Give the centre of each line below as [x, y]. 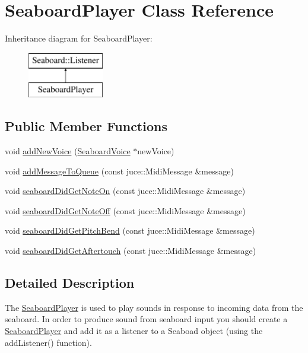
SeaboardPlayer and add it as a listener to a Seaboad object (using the [134, 331]
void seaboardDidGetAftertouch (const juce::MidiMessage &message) [131, 251]
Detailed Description [70, 283]
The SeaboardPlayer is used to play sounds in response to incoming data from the [154, 307]
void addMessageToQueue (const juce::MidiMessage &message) [119, 171]
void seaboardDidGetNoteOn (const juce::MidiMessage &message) [125, 191]
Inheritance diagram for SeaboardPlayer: [79, 38]
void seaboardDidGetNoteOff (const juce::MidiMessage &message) [125, 210]
